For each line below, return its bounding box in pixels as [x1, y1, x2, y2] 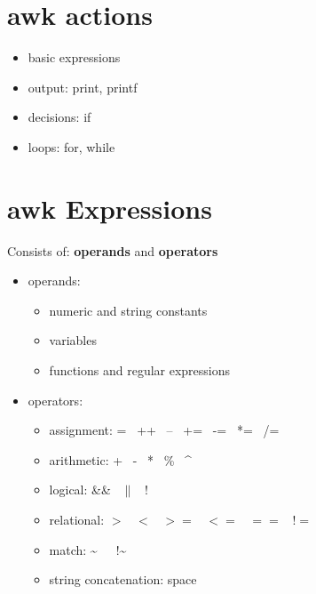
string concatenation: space [49, 570, 197, 589]
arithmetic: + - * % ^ [49, 450, 192, 469]
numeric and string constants [49, 301, 208, 319]
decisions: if [28, 108, 91, 126]
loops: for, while [28, 137, 115, 156]
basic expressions [28, 48, 121, 67]
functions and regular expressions [49, 361, 231, 379]
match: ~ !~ [49, 540, 127, 558]
